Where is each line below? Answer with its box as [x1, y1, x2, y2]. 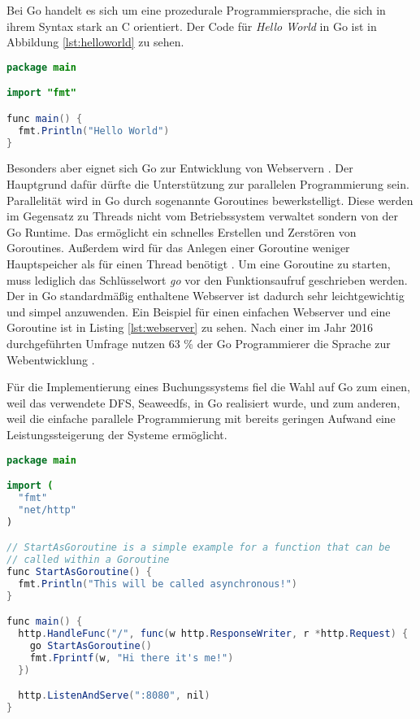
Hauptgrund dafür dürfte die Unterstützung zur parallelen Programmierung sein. [6, 176, 409, 193]
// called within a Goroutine [6, 554, 170, 566]
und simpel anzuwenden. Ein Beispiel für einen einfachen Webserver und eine [6, 303, 391, 320]
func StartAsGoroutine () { [6, 566, 153, 577]
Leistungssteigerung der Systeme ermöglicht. [6, 425, 227, 442]
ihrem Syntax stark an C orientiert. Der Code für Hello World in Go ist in [6, 17, 377, 34]
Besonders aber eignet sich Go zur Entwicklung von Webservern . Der [6, 159, 353, 176]
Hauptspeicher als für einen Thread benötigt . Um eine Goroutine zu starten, [6, 255, 391, 272]
